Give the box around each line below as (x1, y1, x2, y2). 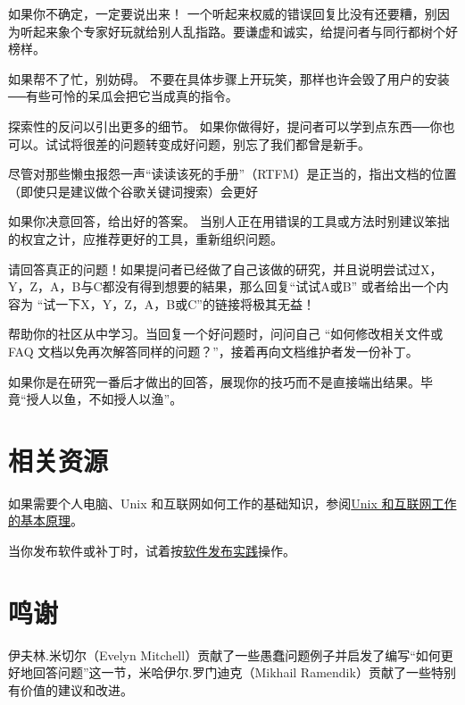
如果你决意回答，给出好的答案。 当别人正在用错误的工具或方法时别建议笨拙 (8, 212, 450, 231)
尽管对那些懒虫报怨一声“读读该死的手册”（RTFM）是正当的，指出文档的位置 (8, 164, 457, 183)
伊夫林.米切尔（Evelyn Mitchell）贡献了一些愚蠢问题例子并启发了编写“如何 (8, 645, 441, 664)
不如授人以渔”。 (88, 390, 183, 408)
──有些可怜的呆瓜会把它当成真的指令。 (8, 87, 238, 105)
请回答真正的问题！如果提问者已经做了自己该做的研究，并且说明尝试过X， (8, 259, 443, 278)
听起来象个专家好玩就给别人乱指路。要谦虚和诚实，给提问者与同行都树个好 (20, 21, 458, 40)
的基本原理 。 (8, 511, 83, 530)
